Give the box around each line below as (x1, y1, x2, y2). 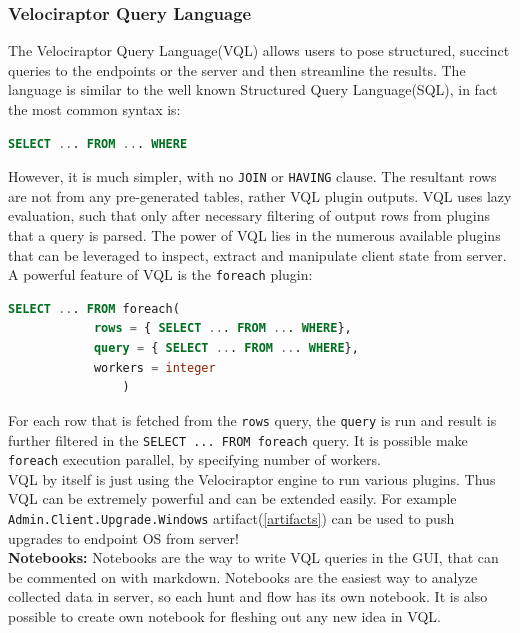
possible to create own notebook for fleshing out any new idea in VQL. (8, 606, 441, 627)
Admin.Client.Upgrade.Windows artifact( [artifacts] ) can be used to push (8, 508, 455, 528)
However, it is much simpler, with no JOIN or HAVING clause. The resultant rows (8, 166, 497, 187)
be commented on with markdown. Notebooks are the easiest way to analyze (8, 566, 478, 587)
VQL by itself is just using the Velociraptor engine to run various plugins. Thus (8, 468, 496, 489)
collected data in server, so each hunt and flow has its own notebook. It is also (8, 586, 488, 607)
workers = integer (93, 360, 216, 375)
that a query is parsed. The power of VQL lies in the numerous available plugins (8, 225, 501, 246)
